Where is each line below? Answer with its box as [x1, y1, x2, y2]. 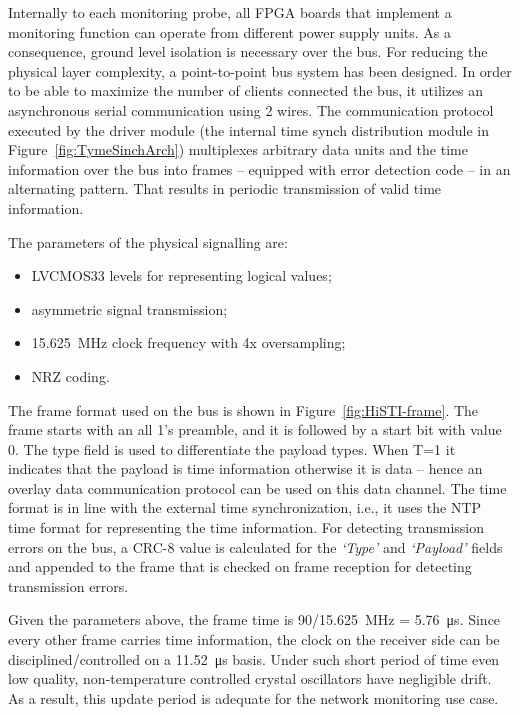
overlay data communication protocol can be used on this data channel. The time [8, 477, 507, 498]
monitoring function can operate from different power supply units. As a [8, 21, 452, 42]
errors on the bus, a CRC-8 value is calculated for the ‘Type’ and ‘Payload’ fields [8, 536, 503, 557]
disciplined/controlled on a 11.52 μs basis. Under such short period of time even [8, 648, 500, 669]
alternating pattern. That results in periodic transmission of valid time [8, 178, 442, 199]
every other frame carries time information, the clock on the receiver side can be [8, 629, 500, 650]
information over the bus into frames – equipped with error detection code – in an [8, 158, 511, 179]
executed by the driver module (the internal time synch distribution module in [8, 119, 490, 140]
